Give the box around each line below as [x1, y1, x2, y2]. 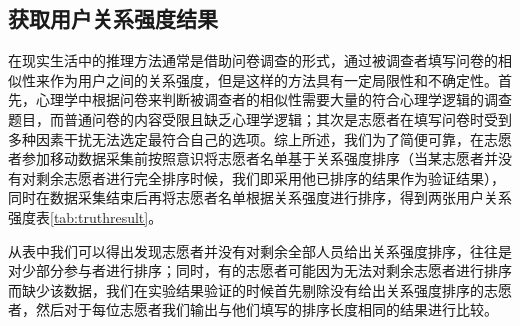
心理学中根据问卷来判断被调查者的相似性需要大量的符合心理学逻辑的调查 [35, 89, 512, 110]
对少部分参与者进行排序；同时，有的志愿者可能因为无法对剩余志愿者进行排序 [8, 260, 512, 281]
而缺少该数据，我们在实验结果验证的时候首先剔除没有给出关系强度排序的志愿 [8, 279, 512, 300]
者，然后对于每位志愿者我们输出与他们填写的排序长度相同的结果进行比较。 [8, 299, 498, 320]
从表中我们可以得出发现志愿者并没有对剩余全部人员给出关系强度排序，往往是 [8, 240, 512, 261]
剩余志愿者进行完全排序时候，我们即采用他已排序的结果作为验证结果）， [35, 167, 505, 188]
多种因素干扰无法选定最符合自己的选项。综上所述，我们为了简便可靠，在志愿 [8, 128, 512, 149]
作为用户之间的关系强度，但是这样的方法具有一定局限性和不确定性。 [49, 69, 498, 90]
